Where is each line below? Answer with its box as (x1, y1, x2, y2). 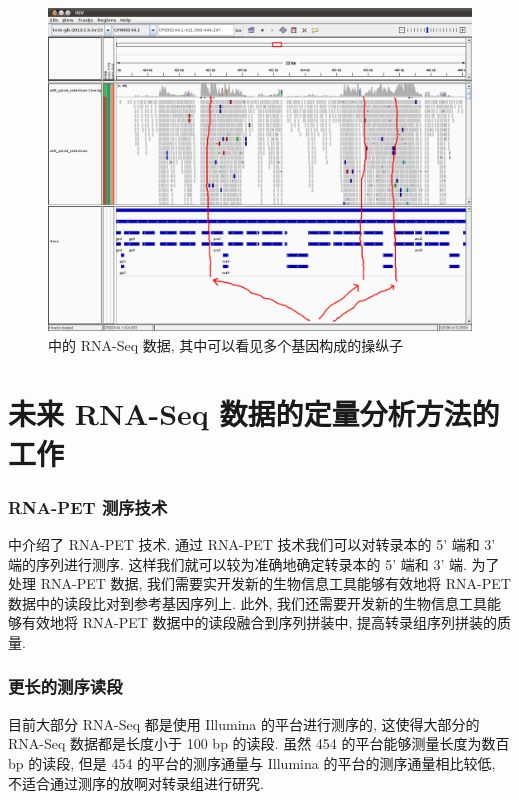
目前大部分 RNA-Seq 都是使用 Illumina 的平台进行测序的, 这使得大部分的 (8, 713, 480, 734)
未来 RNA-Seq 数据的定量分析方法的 (8, 393, 500, 434)
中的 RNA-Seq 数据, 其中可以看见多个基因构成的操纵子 (48, 334, 404, 355)
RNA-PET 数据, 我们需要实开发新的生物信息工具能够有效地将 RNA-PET (40, 573, 511, 594)
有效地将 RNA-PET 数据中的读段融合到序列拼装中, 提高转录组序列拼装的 (21, 612, 498, 633)
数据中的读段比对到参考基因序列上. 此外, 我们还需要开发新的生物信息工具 (8, 592, 488, 613)
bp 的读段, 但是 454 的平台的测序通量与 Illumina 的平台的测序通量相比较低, (8, 752, 496, 773)
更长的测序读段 (8, 674, 123, 699)
